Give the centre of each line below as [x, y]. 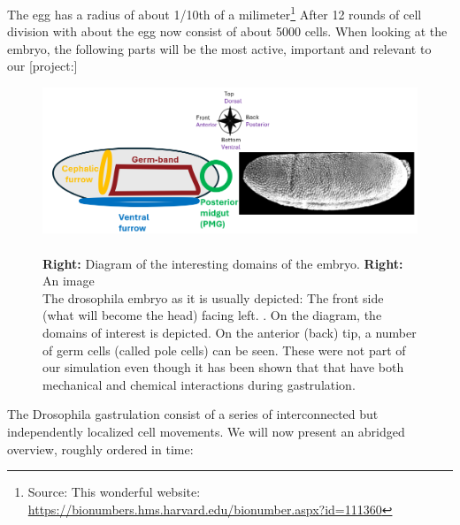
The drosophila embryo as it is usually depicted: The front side [213, 297]
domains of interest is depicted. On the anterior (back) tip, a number [230, 332]
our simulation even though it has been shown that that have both [223, 367]
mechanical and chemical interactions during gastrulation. [199, 384]
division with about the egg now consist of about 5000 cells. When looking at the [227, 31]
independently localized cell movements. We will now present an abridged [206, 431]
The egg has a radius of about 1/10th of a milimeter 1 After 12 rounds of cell [215, 13]
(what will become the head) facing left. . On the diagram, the [212, 315]
